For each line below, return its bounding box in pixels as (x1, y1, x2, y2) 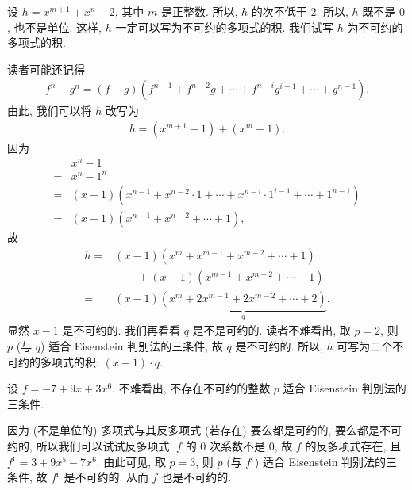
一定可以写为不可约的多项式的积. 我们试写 (115, 18, 333, 35)
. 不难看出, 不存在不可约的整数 (112, 380, 271, 396)
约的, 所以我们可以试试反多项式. (7, 438, 173, 454)
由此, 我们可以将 (7, 102, 92, 119)
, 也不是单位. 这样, (7, 18, 102, 35)
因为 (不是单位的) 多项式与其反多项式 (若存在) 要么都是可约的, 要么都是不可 (7, 422, 402, 438)
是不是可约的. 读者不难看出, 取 (192, 322, 351, 339)
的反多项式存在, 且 (305, 438, 401, 454)
